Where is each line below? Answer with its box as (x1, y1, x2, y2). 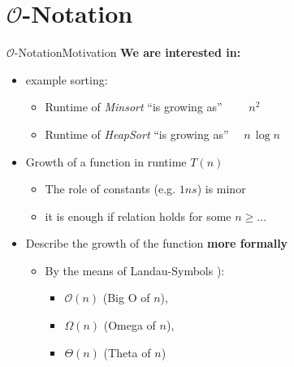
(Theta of (103, 343, 151, 361)
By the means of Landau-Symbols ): (45, 261, 225, 278)
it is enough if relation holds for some (45, 207, 231, 224)
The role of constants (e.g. (45, 180, 175, 197)
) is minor (197, 180, 246, 197)
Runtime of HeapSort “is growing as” (45, 125, 229, 142)
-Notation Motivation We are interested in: (14, 44, 241, 61)
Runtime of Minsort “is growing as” (45, 98, 223, 115)
